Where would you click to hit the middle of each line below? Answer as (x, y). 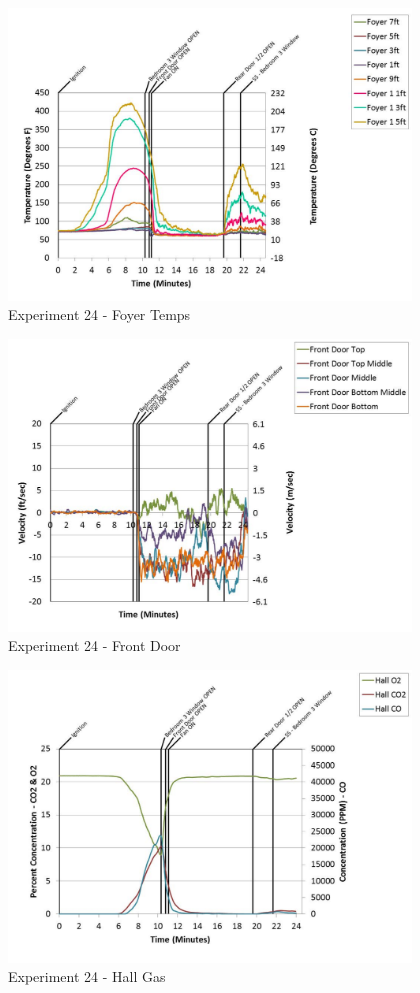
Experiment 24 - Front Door (94, 645)
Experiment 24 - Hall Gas (87, 976)
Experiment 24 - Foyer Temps (99, 314)
